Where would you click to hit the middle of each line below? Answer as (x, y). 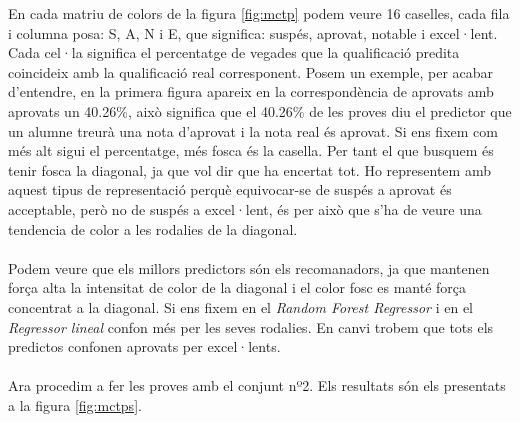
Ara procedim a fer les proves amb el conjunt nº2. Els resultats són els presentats (257, 385)
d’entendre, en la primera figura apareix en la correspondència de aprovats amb (251, 91)
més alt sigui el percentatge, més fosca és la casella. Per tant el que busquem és (251, 150)
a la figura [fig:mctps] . (75, 404)
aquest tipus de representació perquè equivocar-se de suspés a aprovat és (230, 189)
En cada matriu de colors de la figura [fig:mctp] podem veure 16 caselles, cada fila (259, 13)
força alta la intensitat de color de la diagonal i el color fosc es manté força (237, 287)
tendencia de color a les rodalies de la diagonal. (153, 228)
